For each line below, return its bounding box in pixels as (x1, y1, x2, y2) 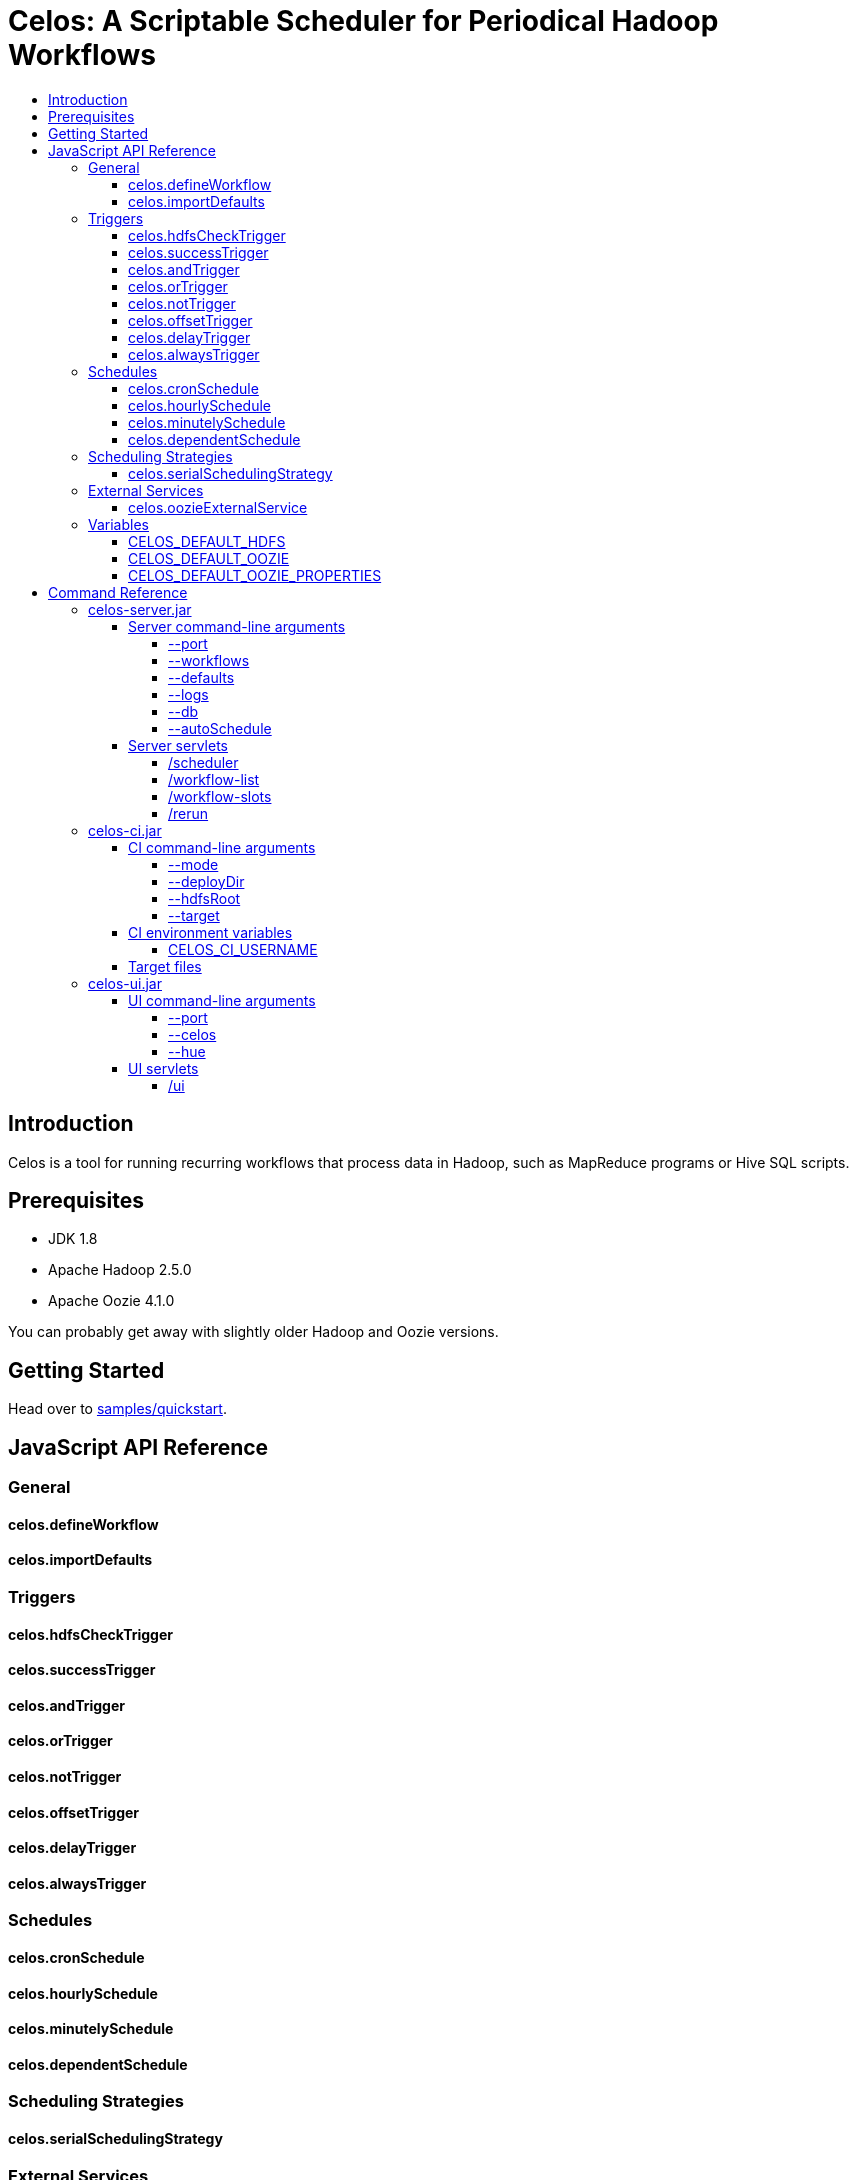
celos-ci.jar (88, 821, 162, 839)
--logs (168, 685, 209, 703)
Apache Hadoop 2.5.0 (48, 1261, 192, 1279)
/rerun (168, 804, 209, 822)
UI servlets (128, 1059, 199, 1077)
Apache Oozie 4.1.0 (48, 1292, 175, 1310)
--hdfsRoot (168, 889, 241, 907)
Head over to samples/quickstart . (8, 1400, 227, 1418)
